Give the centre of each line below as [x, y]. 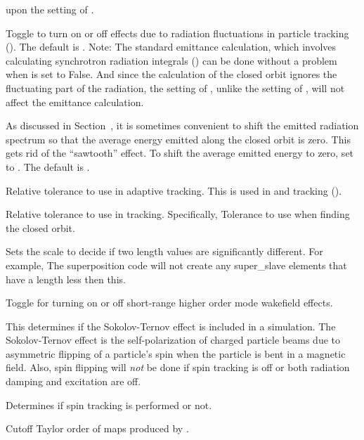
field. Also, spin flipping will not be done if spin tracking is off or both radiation [178, 367]
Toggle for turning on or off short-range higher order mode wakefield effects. [169, 303]
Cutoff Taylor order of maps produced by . [97, 428]
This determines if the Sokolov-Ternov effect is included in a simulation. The [171, 326]
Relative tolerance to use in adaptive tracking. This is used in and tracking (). [174, 190]
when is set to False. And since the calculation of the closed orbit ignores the [171, 74]
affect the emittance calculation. [75, 102]
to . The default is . [48, 166]
